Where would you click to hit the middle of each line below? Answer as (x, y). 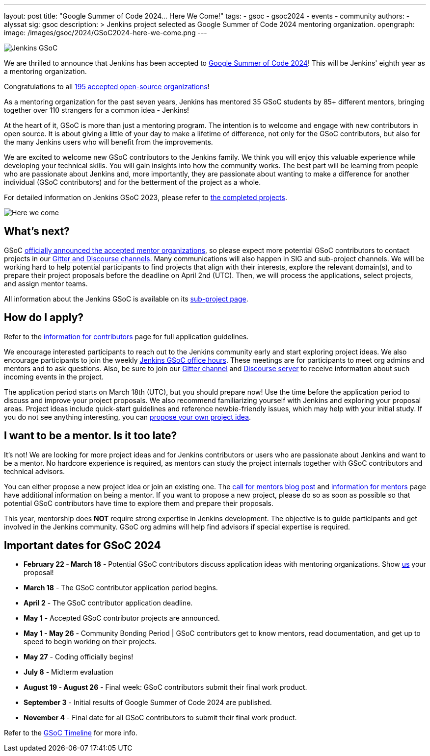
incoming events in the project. (54, 377)
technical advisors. (35, 471)
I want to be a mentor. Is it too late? (91, 436)
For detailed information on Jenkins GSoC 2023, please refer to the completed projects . (146, 197)
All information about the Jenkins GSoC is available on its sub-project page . (126, 299)
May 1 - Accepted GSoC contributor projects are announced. (122, 618)
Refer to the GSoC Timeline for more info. (71, 733)
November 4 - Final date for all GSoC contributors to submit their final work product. (160, 718)
